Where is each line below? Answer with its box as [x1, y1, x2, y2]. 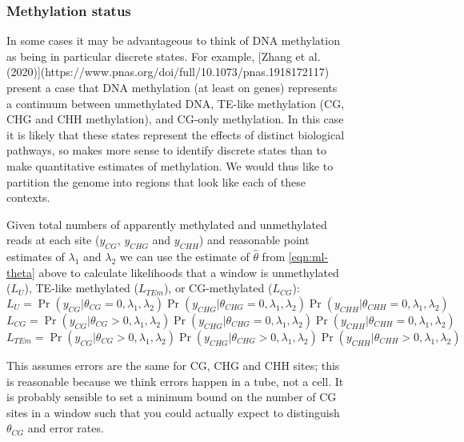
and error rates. [27, 420, 104, 436]
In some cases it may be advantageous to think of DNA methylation [6, 32, 340, 49]
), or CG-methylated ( [163, 279, 273, 296]
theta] [6, 263, 35, 280]
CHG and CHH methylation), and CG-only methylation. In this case [6, 110, 344, 127]
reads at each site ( [6, 231, 100, 248]
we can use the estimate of [119, 248, 250, 265]
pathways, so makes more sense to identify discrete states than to [6, 142, 327, 159]
